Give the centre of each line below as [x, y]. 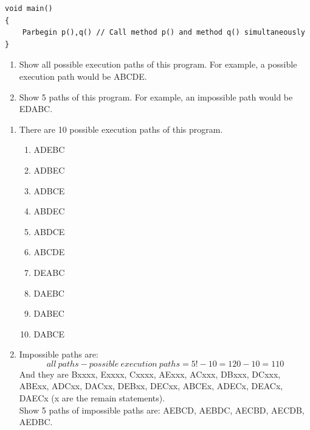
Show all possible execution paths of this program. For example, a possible [158, 64]
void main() [29, 9]
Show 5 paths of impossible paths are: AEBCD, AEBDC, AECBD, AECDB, [162, 410]
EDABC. [36, 109]
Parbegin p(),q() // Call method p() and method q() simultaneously [164, 33]
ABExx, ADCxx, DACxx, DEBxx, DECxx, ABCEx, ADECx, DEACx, [151, 386]
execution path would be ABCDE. [83, 76]
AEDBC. [36, 422]
